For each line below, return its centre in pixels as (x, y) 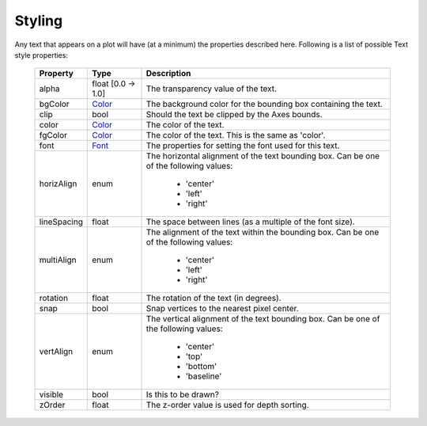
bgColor (55, 105)
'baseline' (204, 376)
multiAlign (58, 260)
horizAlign (58, 184)
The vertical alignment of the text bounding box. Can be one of (263, 319)
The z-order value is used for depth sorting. (227, 405)
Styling (39, 21)
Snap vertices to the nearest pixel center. (223, 309)
